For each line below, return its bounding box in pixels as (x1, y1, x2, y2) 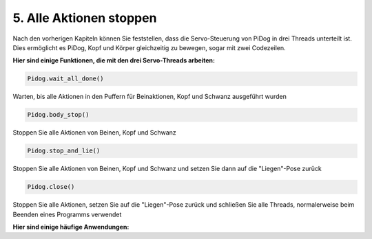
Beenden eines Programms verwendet (12, 210, 122, 218)
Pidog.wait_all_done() (27, 75, 104, 82)
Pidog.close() (27, 183, 75, 191)
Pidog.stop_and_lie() (27, 147, 101, 155)
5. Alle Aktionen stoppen (12, 10, 157, 25)
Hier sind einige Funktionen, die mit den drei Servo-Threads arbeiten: (12, 56, 215, 65)
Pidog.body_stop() (27, 111, 90, 119)
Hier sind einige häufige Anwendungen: (12, 223, 130, 231)
